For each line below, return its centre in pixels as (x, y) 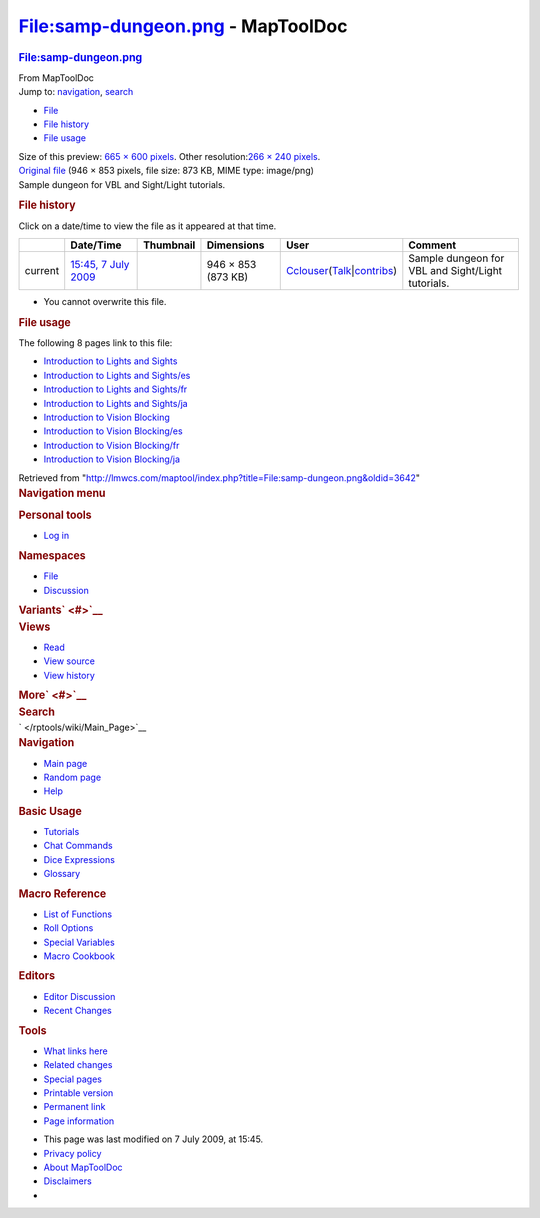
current (42, 270)
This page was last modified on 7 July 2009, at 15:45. (153, 1139)
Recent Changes (77, 1011)
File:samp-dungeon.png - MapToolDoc (183, 26)
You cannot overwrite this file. (105, 301)
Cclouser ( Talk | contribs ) (341, 270)
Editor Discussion (79, 996)
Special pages (73, 1079)
